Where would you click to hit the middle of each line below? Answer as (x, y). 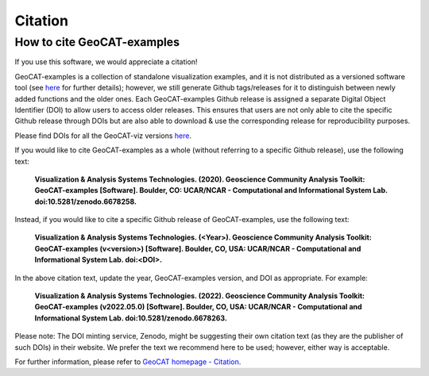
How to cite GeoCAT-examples (97, 42)
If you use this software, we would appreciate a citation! (106, 62)
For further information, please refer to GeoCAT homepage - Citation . (128, 362)
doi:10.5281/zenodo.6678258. (85, 201)
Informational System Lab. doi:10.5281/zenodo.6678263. (131, 318)
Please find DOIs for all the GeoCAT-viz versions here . (103, 136)
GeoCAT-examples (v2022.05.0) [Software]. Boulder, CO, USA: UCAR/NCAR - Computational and (198, 307)
